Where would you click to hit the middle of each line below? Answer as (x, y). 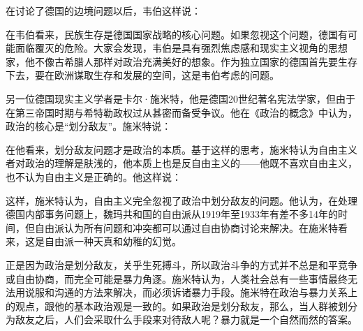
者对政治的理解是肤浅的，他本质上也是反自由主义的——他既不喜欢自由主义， (181, 163)
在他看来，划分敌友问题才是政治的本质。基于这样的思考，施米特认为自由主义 (181, 149)
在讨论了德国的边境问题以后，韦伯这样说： (103, 10)
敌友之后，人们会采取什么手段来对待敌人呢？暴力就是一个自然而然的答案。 (186, 319)
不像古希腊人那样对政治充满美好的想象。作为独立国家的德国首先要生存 (196, 61)
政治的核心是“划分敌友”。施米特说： (89, 126)
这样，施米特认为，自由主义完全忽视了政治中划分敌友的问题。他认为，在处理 (181, 200)
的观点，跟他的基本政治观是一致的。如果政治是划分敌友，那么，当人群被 (172, 306)
